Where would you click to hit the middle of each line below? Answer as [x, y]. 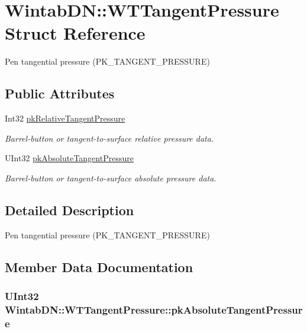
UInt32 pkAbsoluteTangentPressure [69, 158]
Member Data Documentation [99, 266]
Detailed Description [70, 210]
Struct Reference [75, 33]
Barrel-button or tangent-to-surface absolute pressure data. [111, 178]
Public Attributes [60, 93]
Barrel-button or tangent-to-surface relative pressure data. [109, 138]
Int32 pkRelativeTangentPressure [65, 118]
